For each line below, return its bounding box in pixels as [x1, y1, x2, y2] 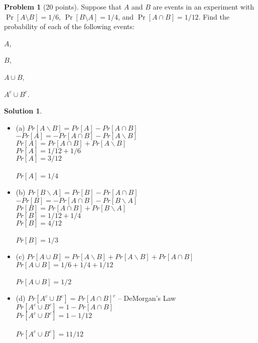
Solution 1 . [4, 105, 42, 116]
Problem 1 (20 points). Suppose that [4, 2, 122, 12]
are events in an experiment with [153, 2, 254, 12]
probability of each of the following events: [4, 21, 135, 32]
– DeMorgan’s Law [117, 293, 176, 303]
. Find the [198, 11, 229, 22]
